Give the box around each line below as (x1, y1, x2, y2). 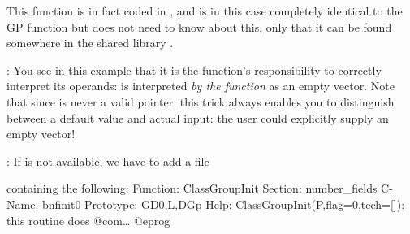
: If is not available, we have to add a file (6, 152, 209, 169)
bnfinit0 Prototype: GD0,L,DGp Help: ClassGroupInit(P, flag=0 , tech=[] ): (41, 195, 405, 212)
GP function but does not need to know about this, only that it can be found (6, 18, 392, 35)
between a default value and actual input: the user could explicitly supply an (6, 109, 389, 126)
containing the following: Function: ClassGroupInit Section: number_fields (6, 180, 378, 197)
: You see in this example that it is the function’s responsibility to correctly (6, 61, 382, 78)
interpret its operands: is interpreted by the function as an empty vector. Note (6, 77, 395, 94)
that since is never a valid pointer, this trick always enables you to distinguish (6, 93, 395, 110)
